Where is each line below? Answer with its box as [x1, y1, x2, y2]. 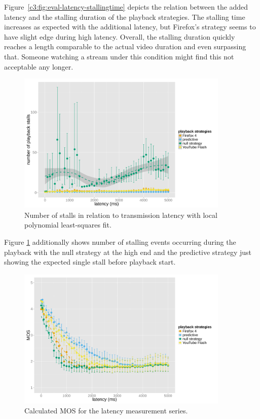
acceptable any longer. [4, 61, 73, 72]
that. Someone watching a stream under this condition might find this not [4, 51, 234, 61]
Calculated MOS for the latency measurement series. [24, 405, 188, 415]
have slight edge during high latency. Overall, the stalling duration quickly [4, 31, 235, 42]
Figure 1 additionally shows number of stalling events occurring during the [4, 237, 236, 247]
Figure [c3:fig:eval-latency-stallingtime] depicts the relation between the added [4, 2, 248, 12]
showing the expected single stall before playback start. [4, 256, 176, 267]
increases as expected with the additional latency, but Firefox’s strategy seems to [4, 21, 256, 32]
